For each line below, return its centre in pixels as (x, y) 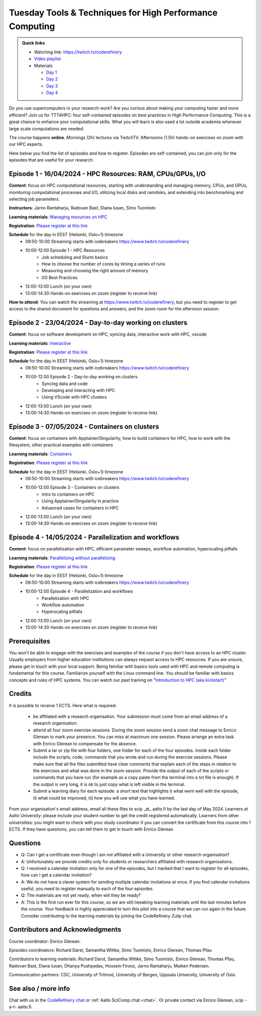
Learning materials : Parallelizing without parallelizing (62, 558)
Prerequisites (29, 641)
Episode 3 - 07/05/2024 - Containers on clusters (84, 427)
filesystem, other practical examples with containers (61, 445)
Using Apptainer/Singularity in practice (80, 501)
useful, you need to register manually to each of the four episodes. (87, 889)
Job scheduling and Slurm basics (75, 257)
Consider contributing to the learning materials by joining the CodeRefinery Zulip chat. (107, 916)
